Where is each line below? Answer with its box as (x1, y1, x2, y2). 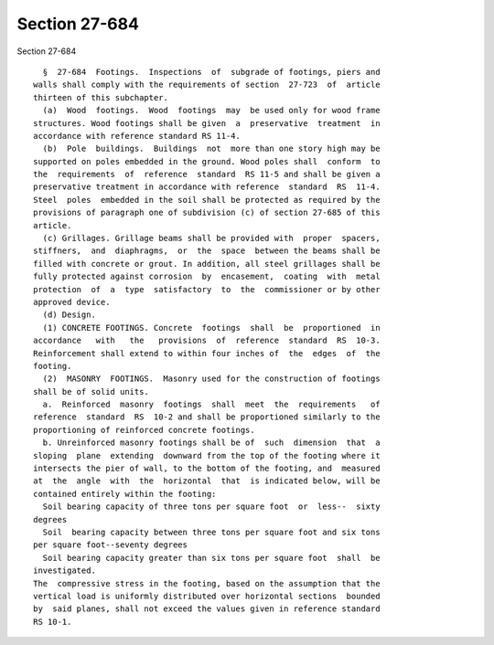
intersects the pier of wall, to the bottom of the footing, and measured (33, 463, 381, 474)
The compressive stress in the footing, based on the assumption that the (33, 578, 381, 588)
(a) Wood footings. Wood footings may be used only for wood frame (42, 105, 381, 116)
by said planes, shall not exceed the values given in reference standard (33, 604, 381, 614)
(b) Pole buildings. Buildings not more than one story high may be (42, 143, 381, 154)
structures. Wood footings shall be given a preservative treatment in (33, 118, 381, 128)
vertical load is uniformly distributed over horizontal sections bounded (33, 590, 381, 601)
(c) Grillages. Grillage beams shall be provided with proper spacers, (42, 233, 381, 244)
